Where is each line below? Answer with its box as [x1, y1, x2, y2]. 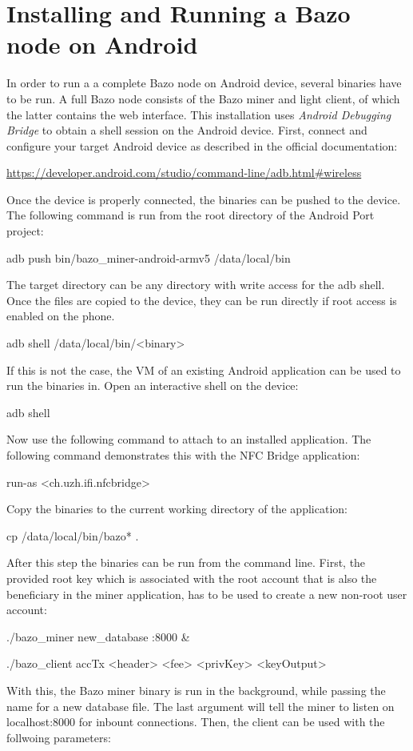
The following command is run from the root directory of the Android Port [6, 207, 375, 223]
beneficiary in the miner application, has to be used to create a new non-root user [6, 585, 407, 602]
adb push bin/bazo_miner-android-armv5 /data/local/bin [6, 249, 291, 266]
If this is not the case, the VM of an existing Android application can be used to [6, 361, 401, 378]
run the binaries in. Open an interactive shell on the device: [6, 377, 299, 394]
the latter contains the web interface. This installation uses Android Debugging [6, 106, 391, 122]
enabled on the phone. [6, 307, 115, 324]
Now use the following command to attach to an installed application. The [6, 431, 371, 448]
